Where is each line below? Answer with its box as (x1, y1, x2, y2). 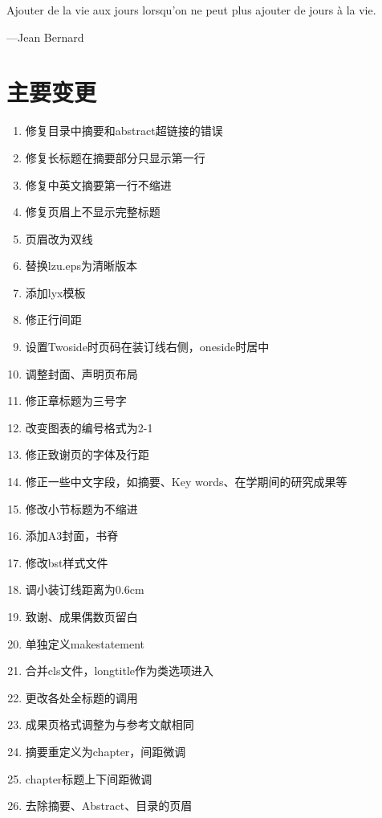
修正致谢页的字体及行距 (25, 446, 149, 463)
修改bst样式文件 (25, 554, 108, 571)
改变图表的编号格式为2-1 (25, 419, 153, 436)
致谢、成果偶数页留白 (25, 608, 138, 624)
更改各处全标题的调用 (25, 689, 138, 706)
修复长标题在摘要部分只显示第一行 (25, 149, 205, 166)
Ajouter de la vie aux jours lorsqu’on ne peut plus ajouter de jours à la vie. (6, 2, 376, 18)
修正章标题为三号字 (25, 392, 127, 409)
